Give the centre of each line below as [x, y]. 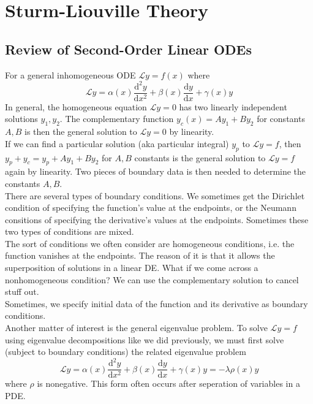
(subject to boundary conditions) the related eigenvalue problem [126, 352]
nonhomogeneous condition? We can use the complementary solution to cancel [152, 279]
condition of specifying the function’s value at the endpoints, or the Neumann [151, 208]
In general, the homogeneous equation [76, 106]
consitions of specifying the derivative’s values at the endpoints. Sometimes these [157, 219]
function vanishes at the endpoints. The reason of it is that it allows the [140, 255]
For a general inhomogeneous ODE [70, 74]
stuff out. [22, 292]
